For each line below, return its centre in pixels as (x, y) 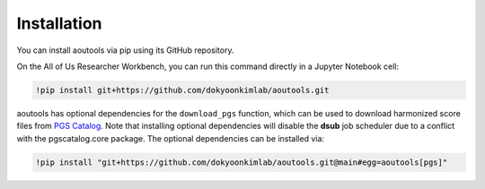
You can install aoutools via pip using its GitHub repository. (125, 50)
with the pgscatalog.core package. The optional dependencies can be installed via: (171, 138)
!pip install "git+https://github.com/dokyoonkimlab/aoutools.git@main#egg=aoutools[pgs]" (242, 162)
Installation (59, 23)
